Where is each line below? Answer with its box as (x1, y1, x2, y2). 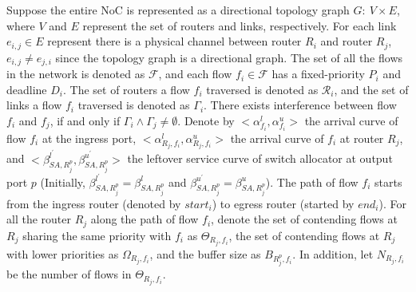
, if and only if (50, 112, 121, 128)
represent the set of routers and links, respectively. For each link (82, 17, 397, 34)
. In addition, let (292, 245, 374, 262)
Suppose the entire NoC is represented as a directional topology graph (6, 2, 350, 18)
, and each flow (158, 65, 232, 82)
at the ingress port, (42, 129, 137, 146)
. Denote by (177, 112, 235, 128)
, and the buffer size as (149, 245, 261, 262)
